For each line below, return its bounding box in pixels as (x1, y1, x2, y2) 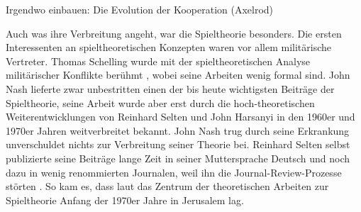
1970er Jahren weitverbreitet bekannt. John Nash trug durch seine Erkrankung (6, 123, 350, 138)
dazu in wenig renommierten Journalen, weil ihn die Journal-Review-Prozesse (6, 164, 342, 179)
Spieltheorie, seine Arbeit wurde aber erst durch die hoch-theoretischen (6, 95, 315, 110)
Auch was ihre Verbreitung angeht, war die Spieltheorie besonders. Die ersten (6, 26, 342, 40)
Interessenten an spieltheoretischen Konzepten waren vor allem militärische (6, 40, 332, 55)
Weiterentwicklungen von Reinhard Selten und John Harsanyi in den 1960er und (6, 109, 355, 124)
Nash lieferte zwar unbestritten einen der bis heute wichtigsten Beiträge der (6, 81, 335, 96)
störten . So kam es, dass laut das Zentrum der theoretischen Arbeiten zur (6, 179, 329, 194)
